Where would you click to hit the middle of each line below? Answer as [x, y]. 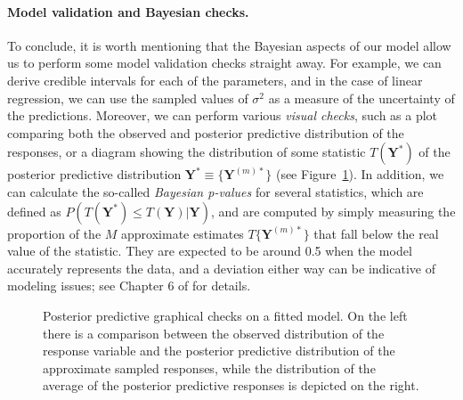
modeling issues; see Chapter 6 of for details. [129, 286]
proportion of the [54, 233]
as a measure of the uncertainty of [361, 98]
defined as [34, 211]
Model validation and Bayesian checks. [128, 11]
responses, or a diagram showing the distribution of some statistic [187, 152]
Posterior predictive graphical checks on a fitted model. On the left [225, 315]
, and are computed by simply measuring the [333, 211]
